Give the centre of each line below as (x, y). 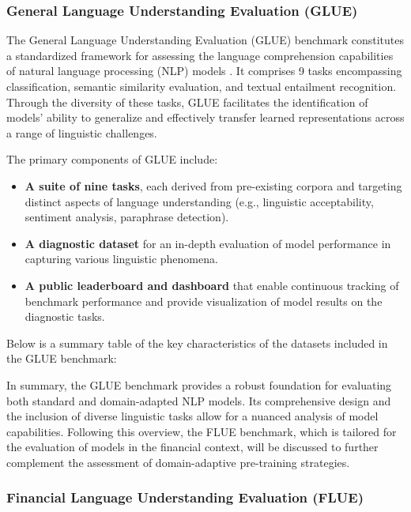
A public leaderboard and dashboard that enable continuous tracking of (212, 285)
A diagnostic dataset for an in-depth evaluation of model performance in (208, 243)
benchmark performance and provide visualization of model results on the (204, 301)
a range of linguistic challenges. (82, 132)
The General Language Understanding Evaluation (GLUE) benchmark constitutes (205, 40)
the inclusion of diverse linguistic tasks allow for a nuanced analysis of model (192, 416)
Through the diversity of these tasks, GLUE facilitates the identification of (187, 102)
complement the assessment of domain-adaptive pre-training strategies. (178, 462)
